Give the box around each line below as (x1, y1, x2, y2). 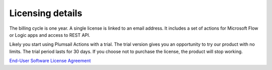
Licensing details (9, 8, 83, 19)
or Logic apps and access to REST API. (9, 32, 91, 38)
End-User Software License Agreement (9, 58, 91, 64)
